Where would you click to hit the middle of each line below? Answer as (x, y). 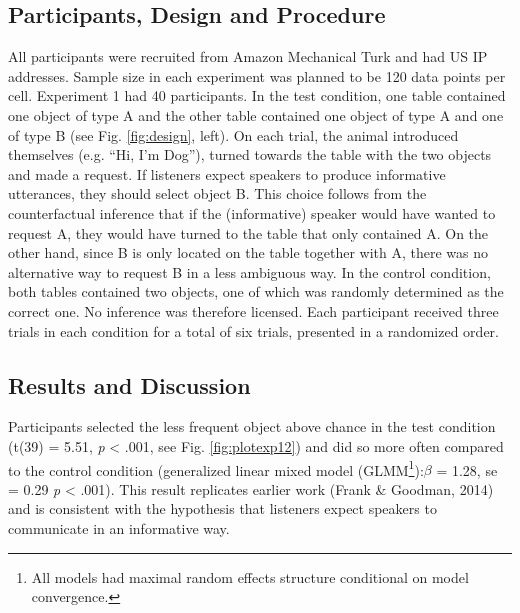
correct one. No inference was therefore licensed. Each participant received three (253, 310)
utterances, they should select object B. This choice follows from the (217, 193)
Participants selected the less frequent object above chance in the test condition (252, 426)
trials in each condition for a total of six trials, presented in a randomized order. (253, 330)
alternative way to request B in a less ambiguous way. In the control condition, (249, 271)
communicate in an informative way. (119, 527)
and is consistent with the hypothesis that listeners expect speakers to (222, 508)
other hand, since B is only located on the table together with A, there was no (248, 252)
